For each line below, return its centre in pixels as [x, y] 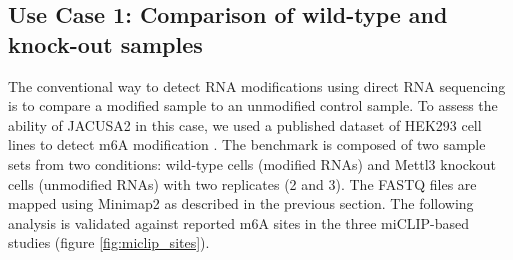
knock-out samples [105, 43]
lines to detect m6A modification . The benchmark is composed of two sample [247, 144]
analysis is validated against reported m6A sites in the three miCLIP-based [239, 222]
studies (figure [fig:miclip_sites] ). [109, 242]
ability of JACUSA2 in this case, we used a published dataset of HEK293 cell [245, 124]
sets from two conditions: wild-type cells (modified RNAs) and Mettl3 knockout [252, 163]
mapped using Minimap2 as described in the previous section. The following [241, 203]
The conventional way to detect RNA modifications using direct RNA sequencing [257, 85]
